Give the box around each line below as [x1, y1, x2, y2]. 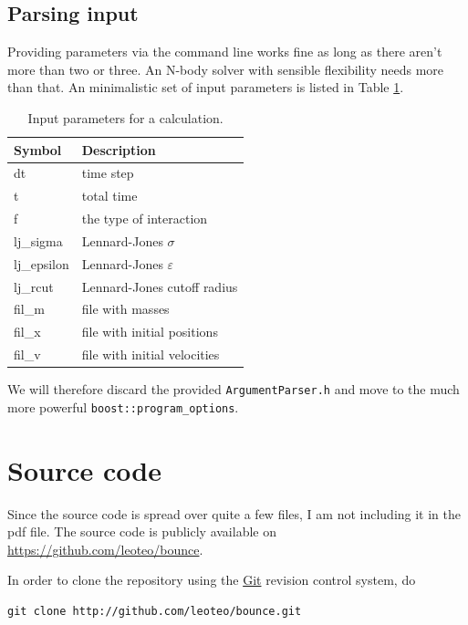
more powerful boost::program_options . [7, 397, 239, 416]
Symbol [14, 140, 62, 159]
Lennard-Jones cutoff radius [81, 276, 238, 296]
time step [81, 163, 134, 182]
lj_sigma [14, 231, 63, 250]
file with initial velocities [81, 345, 220, 364]
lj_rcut [14, 276, 54, 296]
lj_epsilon [14, 254, 69, 273]
